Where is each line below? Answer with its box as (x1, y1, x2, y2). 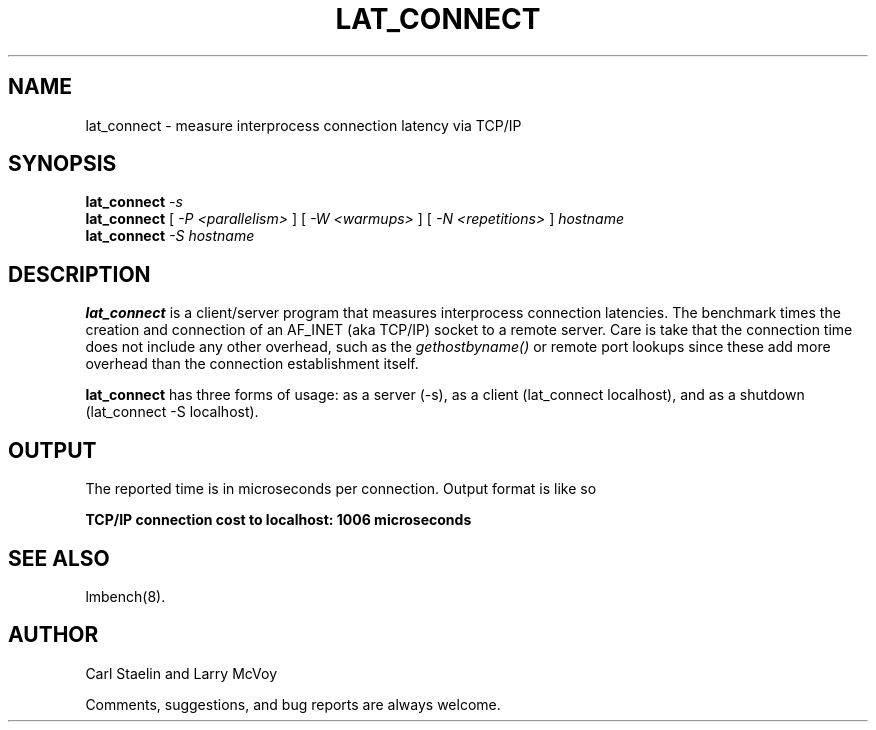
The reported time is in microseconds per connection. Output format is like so (85, 480, 597, 498)
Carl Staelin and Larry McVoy (85, 664, 278, 682)
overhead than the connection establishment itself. (85, 355, 419, 373)
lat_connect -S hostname (85, 227, 255, 245)
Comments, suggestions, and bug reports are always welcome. (85, 695, 501, 713)
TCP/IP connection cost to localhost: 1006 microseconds (85, 511, 472, 529)
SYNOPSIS (8, 151, 117, 177)
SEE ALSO (8, 545, 110, 571)
